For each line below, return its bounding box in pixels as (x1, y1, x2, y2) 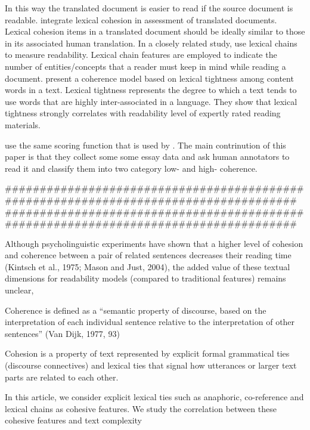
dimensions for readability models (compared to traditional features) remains (5, 272, 286, 284)
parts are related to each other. (5, 370, 119, 383)
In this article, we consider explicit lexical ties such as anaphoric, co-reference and (5, 391, 304, 403)
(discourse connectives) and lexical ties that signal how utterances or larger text (5, 359, 297, 372)
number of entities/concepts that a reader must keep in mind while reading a (5, 60, 286, 72)
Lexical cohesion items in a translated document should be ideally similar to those (5, 25, 305, 38)
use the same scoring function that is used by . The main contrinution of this (5, 138, 286, 151)
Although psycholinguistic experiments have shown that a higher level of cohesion (5, 237, 303, 249)
